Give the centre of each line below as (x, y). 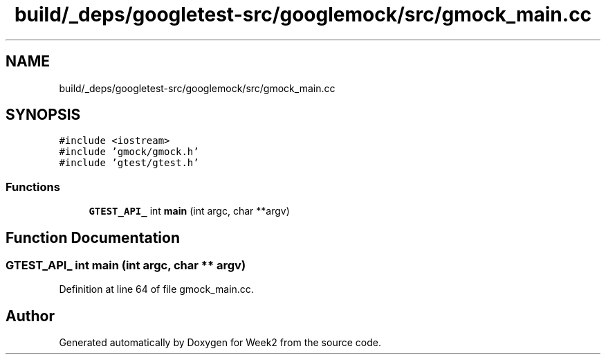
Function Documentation (93, 237)
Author (30, 316)
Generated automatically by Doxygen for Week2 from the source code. (220, 343)
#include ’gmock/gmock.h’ (129, 152)
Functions (33, 187)
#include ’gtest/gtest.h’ (129, 163)
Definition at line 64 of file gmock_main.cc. (156, 289)
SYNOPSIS (43, 115)
